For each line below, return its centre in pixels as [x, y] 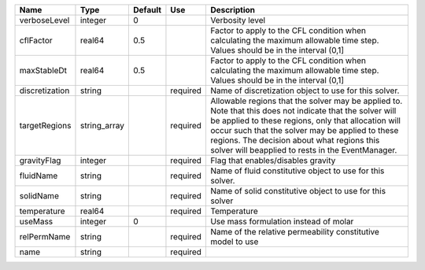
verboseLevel [44, 20]
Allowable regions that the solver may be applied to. [306, 101]
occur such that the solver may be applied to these [304, 130]
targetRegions [45, 126]
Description [233, 10]
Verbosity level [238, 20]
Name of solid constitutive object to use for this [297, 191]
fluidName [39, 176]
